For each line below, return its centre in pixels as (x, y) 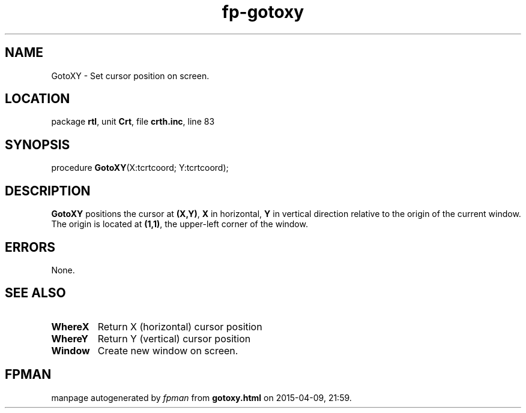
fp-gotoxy (263, 12)
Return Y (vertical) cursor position (174, 338)
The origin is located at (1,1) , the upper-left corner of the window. (180, 224)
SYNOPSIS (38, 144)
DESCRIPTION (48, 191)
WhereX (70, 326)
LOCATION (38, 99)
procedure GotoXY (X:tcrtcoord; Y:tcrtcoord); (140, 168)
